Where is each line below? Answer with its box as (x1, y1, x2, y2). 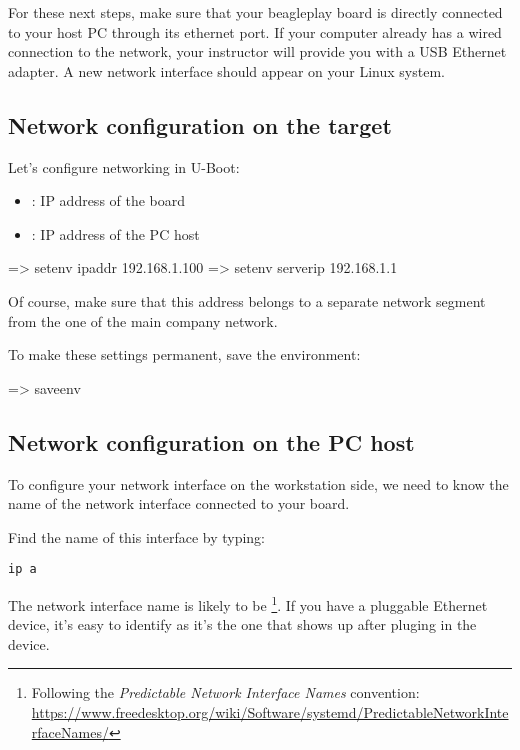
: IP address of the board (31, 190, 186, 211)
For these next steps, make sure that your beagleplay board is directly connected (8, 2, 503, 22)
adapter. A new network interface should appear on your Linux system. (8, 60, 445, 81)
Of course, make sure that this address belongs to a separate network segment (8, 290, 486, 311)
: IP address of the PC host (31, 223, 200, 244)
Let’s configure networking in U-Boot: (8, 156, 240, 177)
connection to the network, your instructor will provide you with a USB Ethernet (8, 41, 507, 62)
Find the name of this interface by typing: (8, 526, 265, 547)
